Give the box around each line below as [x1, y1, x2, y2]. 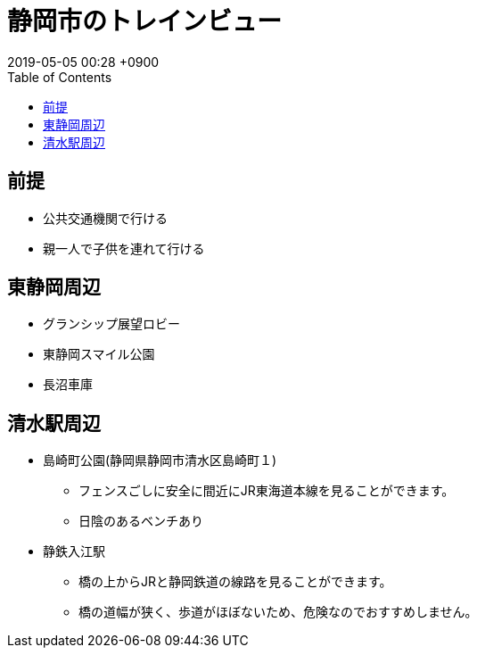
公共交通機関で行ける [43, 210, 168, 226]
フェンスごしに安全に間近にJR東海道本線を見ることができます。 [78, 483, 455, 499]
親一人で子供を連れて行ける [43, 240, 205, 256]
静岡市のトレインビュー [7, 6, 283, 37]
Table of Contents [7, 69, 112, 85]
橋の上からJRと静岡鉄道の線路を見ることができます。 [78, 574, 392, 590]
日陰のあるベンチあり [78, 513, 203, 529]
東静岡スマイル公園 [43, 346, 155, 362]
